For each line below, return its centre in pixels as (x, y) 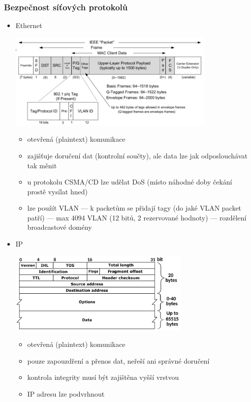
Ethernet (29, 25)
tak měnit (42, 165)
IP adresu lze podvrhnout (66, 394)
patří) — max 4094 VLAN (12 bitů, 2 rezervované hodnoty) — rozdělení (137, 217)
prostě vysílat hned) (57, 191)
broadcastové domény (60, 227)
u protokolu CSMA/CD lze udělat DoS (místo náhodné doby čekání (130, 182)
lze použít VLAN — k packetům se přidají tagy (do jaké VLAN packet (134, 208)
